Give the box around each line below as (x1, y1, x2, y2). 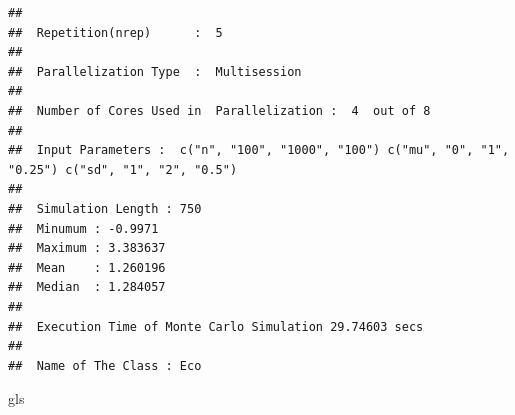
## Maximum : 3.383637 (8, 241, 166, 256)
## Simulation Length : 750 (8, 201, 202, 216)
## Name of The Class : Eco (8, 358, 202, 373)
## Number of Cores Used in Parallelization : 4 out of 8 (8, 103, 431, 118)
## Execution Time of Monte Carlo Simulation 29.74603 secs (8, 319, 424, 334)
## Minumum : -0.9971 (8, 221, 159, 236)
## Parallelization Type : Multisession (8, 64, 302, 79)
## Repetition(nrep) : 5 (8, 25, 223, 40)
